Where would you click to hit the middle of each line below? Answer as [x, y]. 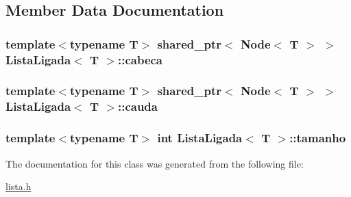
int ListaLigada [200, 138]
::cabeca [140, 59]
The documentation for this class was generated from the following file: [155, 163]
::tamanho [318, 138]
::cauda [137, 106]
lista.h [19, 186]
